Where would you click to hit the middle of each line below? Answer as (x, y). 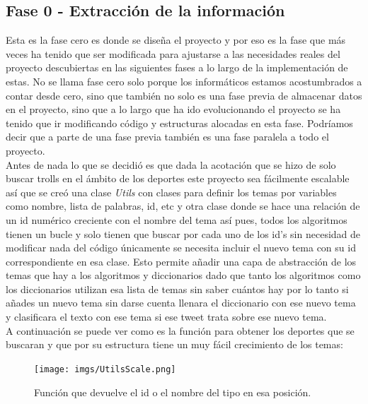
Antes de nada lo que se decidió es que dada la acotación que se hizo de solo (171, 164)
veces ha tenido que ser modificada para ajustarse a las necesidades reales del (173, 53)
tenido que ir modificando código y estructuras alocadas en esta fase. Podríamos (179, 123)
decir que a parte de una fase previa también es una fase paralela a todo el (167, 137)
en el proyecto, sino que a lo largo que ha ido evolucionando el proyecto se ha (173, 109)
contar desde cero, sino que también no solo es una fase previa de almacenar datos (184, 95)
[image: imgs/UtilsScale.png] (105, 369)
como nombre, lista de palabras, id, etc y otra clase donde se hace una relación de (183, 206)
